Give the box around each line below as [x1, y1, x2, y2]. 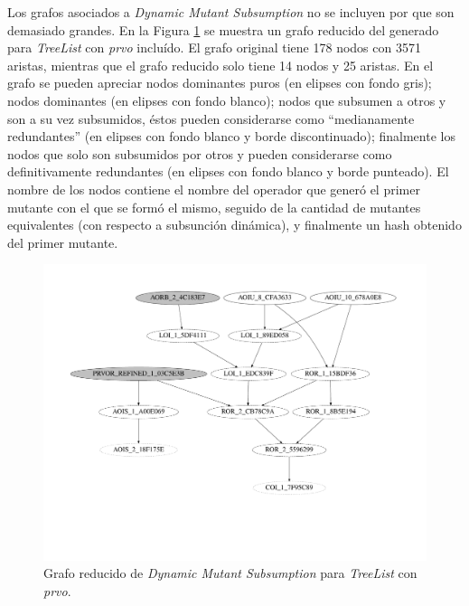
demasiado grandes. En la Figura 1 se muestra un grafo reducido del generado [7, 20, 439, 39]
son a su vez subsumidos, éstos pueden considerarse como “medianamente [7, 109, 415, 128]
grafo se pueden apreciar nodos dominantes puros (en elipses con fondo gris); [7, 73, 432, 92]
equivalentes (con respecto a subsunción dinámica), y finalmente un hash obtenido [7, 215, 462, 234]
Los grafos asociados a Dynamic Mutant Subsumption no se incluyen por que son [7, 3, 455, 21]
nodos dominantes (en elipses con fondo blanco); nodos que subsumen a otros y [7, 90, 446, 109]
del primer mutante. [7, 232, 118, 251]
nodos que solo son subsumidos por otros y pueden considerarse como [7, 144, 392, 163]
